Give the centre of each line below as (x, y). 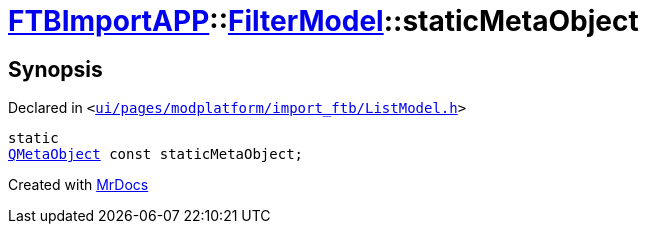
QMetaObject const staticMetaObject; (156, 154)
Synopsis (55, 69)
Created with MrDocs (78, 185)
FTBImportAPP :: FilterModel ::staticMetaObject (323, 21)
